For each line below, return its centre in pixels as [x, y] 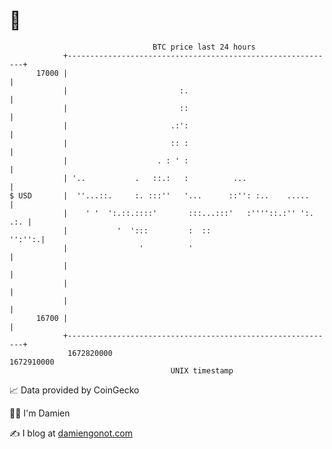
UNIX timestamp [202, 370]
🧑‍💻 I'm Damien [40, 413]
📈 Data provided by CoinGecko [74, 390]
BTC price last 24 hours [204, 47]
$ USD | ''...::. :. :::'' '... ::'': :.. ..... [159, 195]
